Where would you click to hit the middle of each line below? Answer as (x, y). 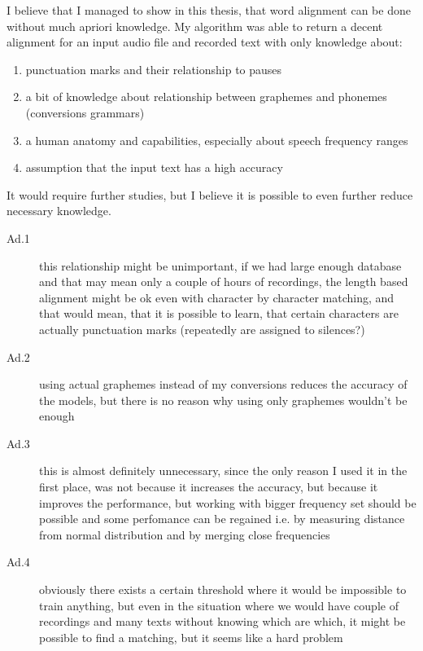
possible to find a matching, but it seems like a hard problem (191, 637)
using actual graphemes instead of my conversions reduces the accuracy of (223, 384)
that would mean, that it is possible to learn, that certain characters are (219, 313)
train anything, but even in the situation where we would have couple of (219, 605)
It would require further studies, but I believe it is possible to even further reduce (210, 194)
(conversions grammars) (85, 112)
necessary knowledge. (59, 211)
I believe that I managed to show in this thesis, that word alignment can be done (209, 10)
